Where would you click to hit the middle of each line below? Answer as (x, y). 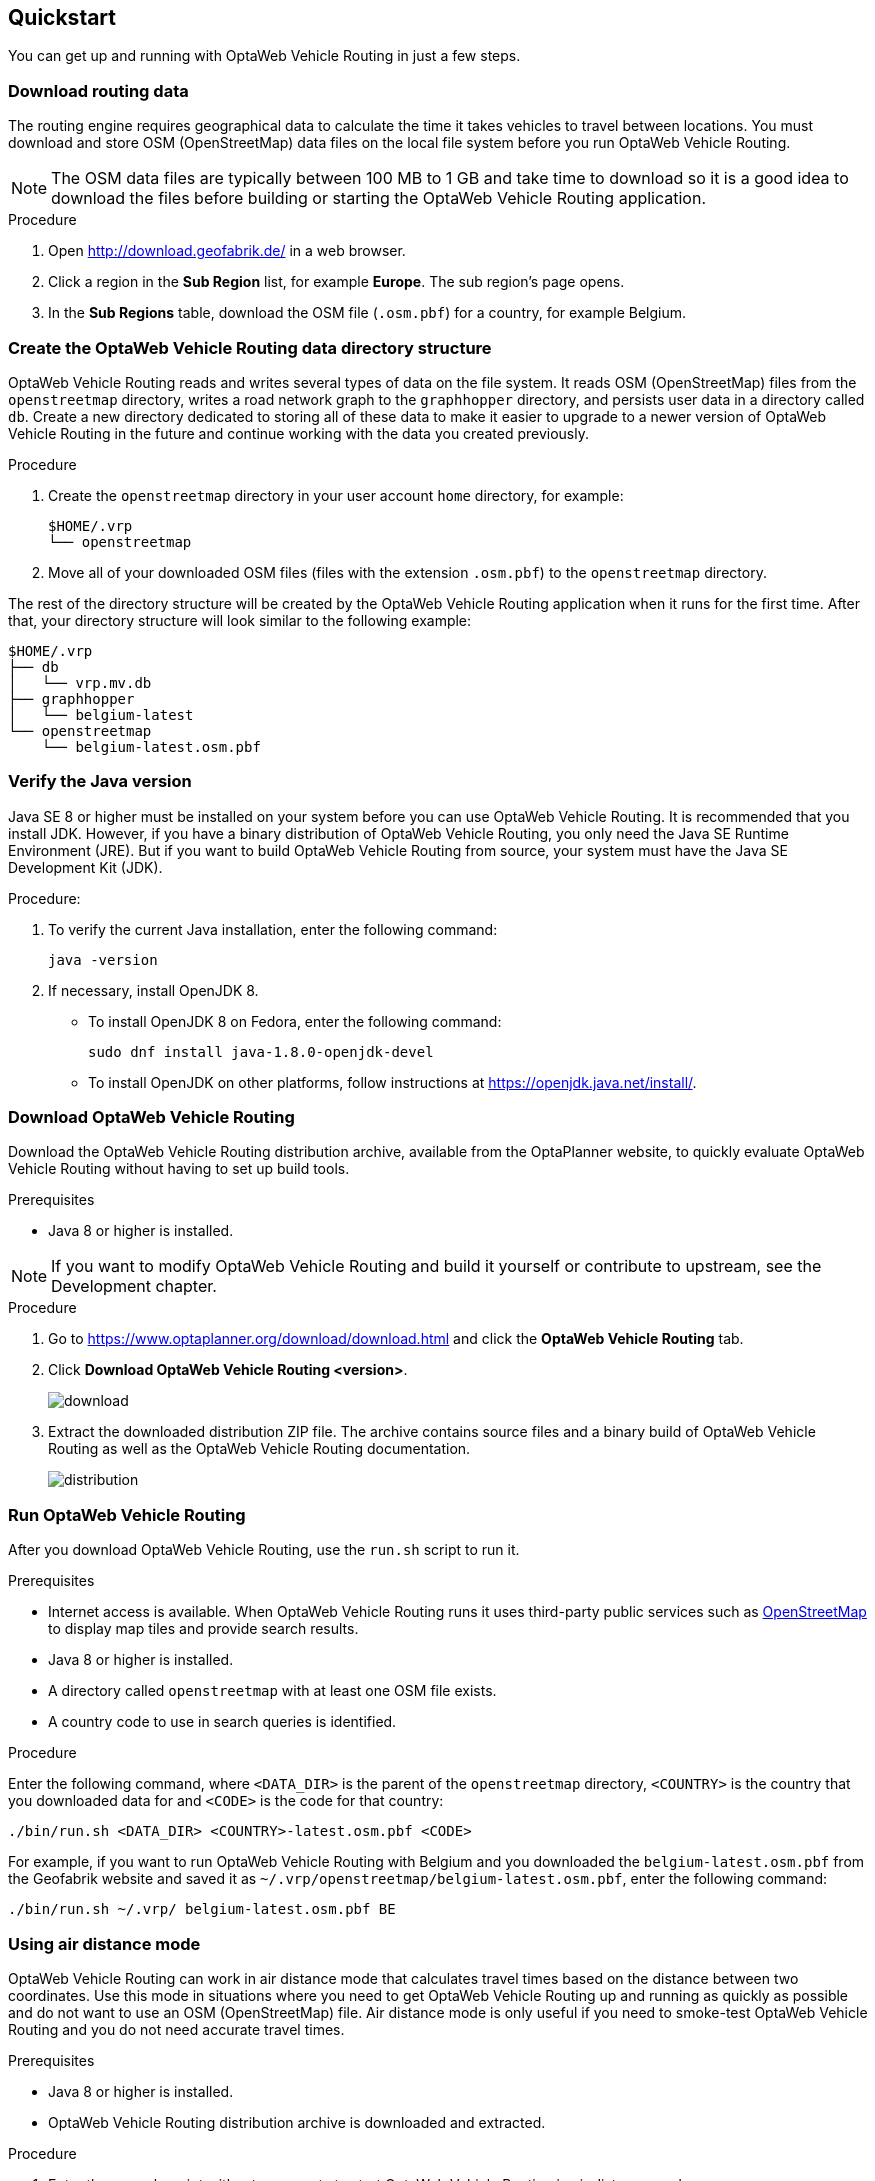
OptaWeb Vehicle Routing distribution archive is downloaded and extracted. (297, 2122)
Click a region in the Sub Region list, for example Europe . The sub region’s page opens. (336, 282)
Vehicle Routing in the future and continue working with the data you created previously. (298, 433)
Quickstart (62, 17)
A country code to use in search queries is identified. (222, 1722)
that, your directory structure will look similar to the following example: (240, 620)
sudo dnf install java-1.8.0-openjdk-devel (261, 1051)
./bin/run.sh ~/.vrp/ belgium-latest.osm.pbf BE (202, 1909)
